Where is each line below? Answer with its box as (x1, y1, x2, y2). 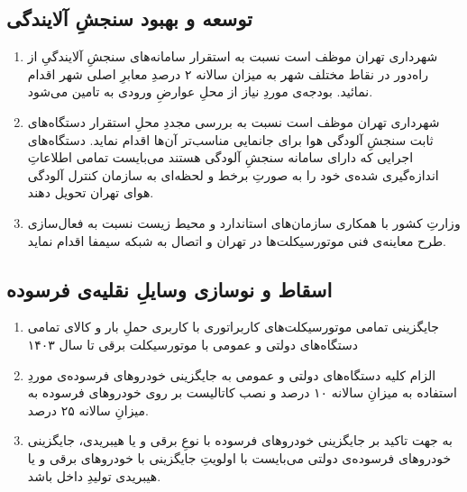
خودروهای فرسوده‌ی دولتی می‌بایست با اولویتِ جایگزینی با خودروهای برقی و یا (27, 448, 452, 467)
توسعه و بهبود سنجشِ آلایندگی (6, 5, 252, 32)
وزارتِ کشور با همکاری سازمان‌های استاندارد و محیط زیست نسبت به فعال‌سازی (27, 213, 461, 232)
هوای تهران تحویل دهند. (27, 183, 154, 202)
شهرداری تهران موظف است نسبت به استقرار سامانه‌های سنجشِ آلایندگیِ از (27, 47, 438, 66)
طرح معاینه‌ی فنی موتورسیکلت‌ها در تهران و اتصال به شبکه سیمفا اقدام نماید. (27, 231, 446, 250)
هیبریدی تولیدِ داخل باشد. (27, 466, 161, 485)
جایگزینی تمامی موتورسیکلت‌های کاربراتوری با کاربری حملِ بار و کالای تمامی (27, 317, 440, 336)
